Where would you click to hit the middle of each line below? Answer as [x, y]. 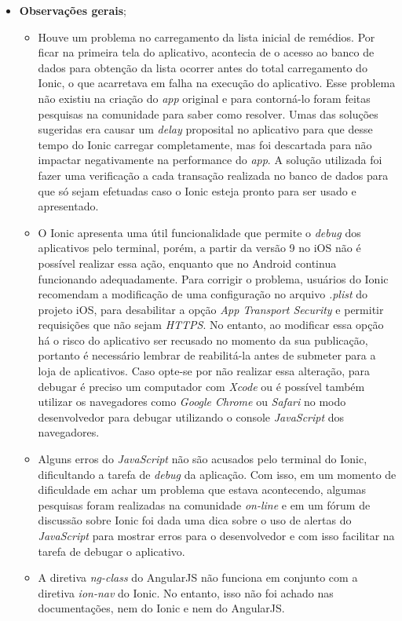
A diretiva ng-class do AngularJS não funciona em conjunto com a [198, 577]
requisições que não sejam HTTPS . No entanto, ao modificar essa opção [211, 325]
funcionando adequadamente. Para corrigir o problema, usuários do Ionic [213, 278]
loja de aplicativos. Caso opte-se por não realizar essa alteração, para [204, 371]
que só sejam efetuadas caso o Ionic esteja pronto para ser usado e [197, 190]
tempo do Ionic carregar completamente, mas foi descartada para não [205, 144]
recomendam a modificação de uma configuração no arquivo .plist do [203, 294]
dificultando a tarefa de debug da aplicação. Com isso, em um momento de [217, 474]
